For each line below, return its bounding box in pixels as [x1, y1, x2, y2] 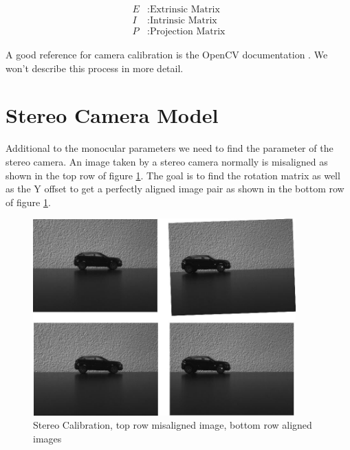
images [33, 431, 62, 445]
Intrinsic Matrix [149, 16, 217, 26]
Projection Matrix [149, 27, 226, 37]
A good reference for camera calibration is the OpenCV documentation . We [6, 47, 328, 62]
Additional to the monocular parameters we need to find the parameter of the [6, 141, 333, 155]
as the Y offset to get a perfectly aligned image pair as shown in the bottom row [6, 181, 344, 196]
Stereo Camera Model [6, 101, 219, 129]
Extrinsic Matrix [149, 5, 220, 15]
